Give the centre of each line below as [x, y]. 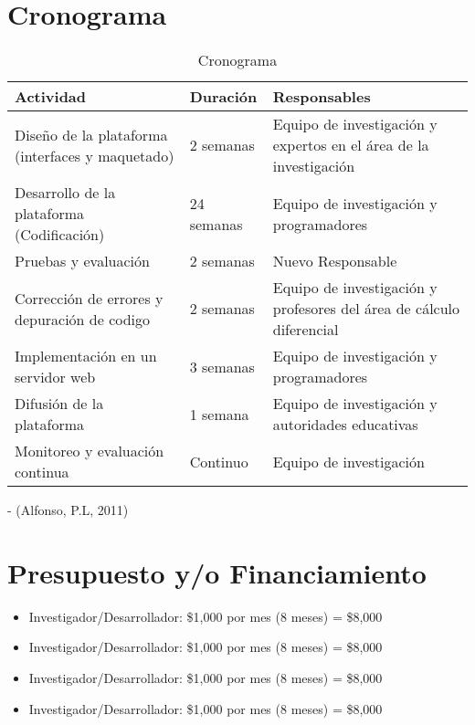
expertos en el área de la [351, 145]
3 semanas [222, 366]
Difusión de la [59, 404]
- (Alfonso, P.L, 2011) [68, 510]
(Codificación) [60, 235]
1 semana [219, 414]
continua [42, 472]
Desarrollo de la [65, 193]
